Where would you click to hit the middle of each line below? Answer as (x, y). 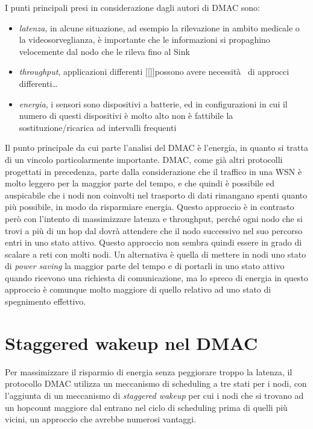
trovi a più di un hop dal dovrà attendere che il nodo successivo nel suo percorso (154, 230)
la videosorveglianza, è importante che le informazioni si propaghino (144, 40)
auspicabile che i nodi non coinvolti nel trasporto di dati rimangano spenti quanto (156, 195)
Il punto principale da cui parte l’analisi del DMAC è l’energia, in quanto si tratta (156, 148)
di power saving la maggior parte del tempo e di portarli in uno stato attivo (145, 266)
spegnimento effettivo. (46, 301)
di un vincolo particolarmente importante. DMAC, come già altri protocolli (144, 159)
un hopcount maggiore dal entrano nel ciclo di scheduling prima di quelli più (146, 407)
